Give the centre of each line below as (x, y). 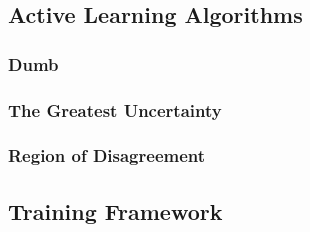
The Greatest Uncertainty (115, 109)
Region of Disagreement (107, 155)
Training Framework (115, 210)
